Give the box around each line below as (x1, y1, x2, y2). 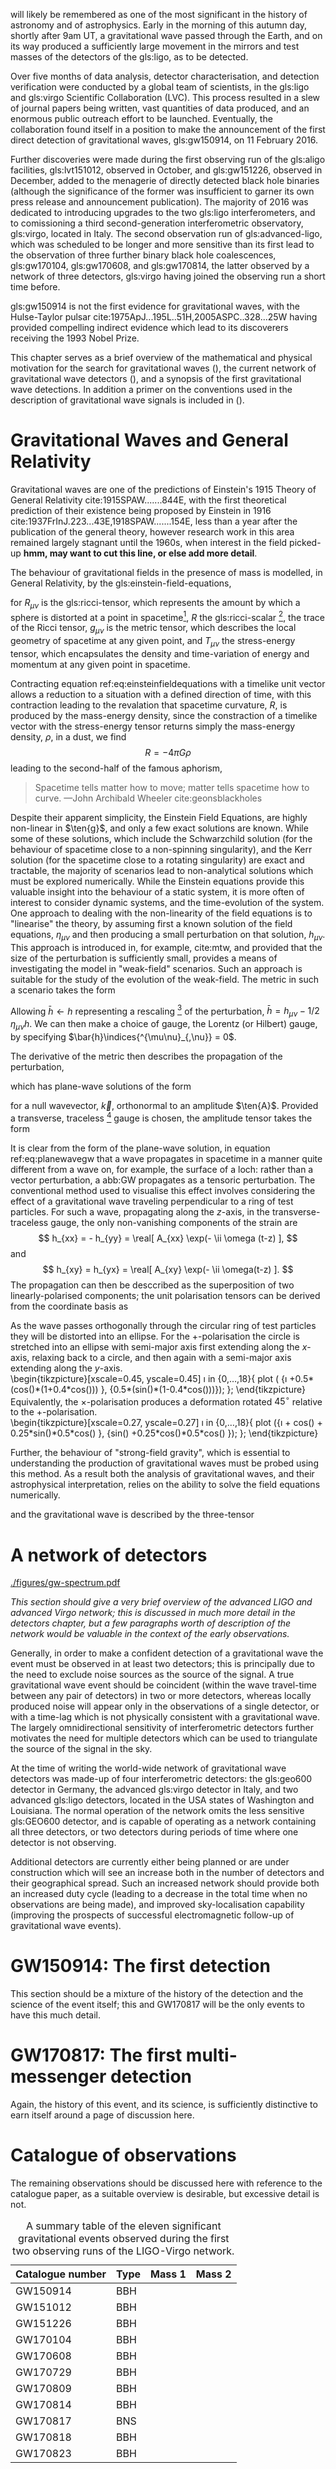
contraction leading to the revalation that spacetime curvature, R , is (10, 699, 288, 711)
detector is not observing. (10, 1837, 117, 1849)
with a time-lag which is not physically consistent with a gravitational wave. (10, 1711, 320, 1723)
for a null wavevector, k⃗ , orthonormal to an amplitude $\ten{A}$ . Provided (10, 1100, 319, 1112)
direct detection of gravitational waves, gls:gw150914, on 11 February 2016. (10, 134, 319, 146)
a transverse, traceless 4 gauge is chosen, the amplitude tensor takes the (10, 1110, 313, 1124)
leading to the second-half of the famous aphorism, (10, 762, 223, 774)
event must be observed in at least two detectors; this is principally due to (10, 1658, 315, 1670)
